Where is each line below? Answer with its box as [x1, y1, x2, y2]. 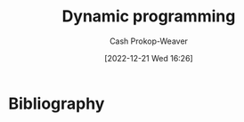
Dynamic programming [61, 6, 236, 27]
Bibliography [8, 94, 105, 113]
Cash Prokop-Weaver [109, 36, 189, 46]
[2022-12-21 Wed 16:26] [104, 53, 193, 63]
